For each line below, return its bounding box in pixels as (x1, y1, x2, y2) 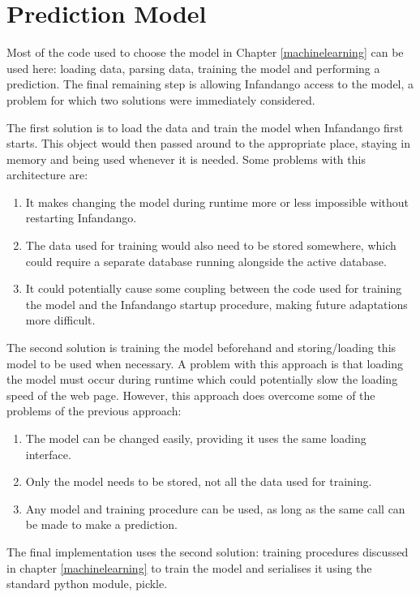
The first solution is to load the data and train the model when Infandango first (6, 118, 404, 135)
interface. (25, 445, 71, 462)
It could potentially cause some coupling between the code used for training (25, 280, 402, 297)
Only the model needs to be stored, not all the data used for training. (25, 473, 372, 490)
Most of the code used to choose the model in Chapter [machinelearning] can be (6, 44, 404, 61)
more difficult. (25, 311, 96, 329)
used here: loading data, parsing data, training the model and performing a (6, 59, 380, 76)
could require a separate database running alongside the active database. (25, 252, 387, 269)
